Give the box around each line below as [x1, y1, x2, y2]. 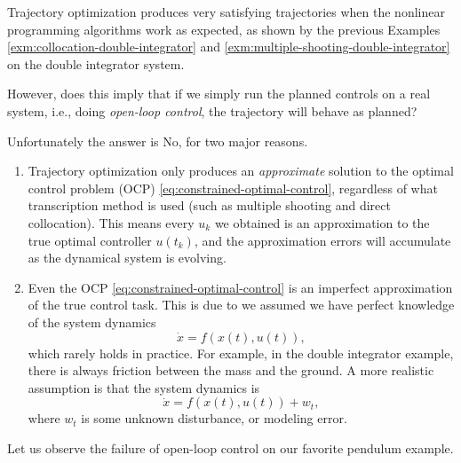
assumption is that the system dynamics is [28, 378, 260, 396]
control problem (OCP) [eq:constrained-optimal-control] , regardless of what [28, 178, 438, 197]
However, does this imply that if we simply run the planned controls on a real [7, 84, 431, 103]
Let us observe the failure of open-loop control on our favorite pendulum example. [7, 438, 454, 457]
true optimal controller [28, 231, 152, 249]
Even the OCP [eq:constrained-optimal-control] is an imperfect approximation [28, 278, 453, 296]
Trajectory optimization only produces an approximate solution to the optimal [28, 161, 454, 180]
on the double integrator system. [7, 54, 185, 73]
